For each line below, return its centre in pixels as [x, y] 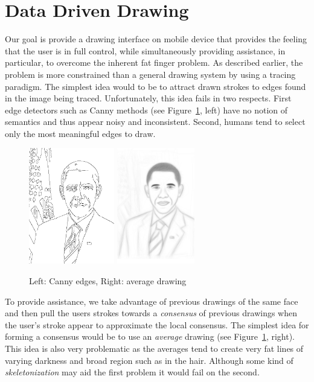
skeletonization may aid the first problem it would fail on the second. [132, 372]
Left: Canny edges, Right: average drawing [108, 281]
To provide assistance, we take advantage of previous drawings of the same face [152, 301]
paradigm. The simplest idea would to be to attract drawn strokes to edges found [155, 86]
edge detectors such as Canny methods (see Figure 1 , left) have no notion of [146, 110]
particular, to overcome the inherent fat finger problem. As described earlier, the [154, 62]
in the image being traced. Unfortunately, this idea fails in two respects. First [148, 98]
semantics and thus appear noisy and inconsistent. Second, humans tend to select [155, 122]
